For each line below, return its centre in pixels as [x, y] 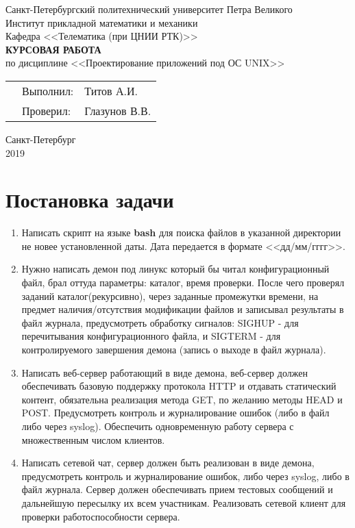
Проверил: [47, 110]
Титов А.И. [111, 90]
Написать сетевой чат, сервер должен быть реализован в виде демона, [168, 463]
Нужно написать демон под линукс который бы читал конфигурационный [175, 269]
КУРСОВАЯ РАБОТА [53, 49]
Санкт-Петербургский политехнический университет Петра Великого [149, 9]
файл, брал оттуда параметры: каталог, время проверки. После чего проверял [183, 282]
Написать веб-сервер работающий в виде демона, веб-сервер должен [164, 372]
